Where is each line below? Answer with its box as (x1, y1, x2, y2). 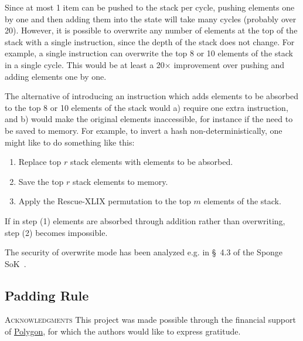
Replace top (18, 156, 62, 168)
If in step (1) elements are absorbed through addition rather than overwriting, (5, 214, 285, 227)
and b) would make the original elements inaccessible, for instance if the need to (5, 113, 293, 125)
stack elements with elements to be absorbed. (70, 156, 233, 168)
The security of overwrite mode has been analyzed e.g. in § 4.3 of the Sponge (5, 246, 283, 258)
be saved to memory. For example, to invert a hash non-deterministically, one (5, 124, 282, 136)
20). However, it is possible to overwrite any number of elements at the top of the (5, 24, 298, 36)
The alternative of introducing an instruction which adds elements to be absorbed (5, 90, 298, 102)
